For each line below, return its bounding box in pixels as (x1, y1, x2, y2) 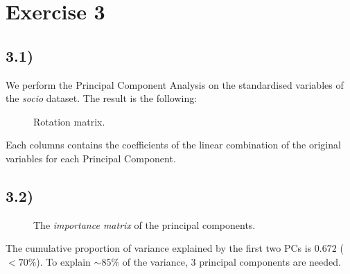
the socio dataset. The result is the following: (6, 91, 198, 105)
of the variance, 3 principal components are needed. (122, 254, 341, 268)
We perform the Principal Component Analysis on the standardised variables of (6, 77, 344, 92)
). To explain (36, 254, 91, 268)
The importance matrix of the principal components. (33, 217, 256, 232)
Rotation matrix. (33, 114, 105, 128)
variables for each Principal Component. (6, 151, 176, 165)
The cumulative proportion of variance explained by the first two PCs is (6, 241, 312, 255)
